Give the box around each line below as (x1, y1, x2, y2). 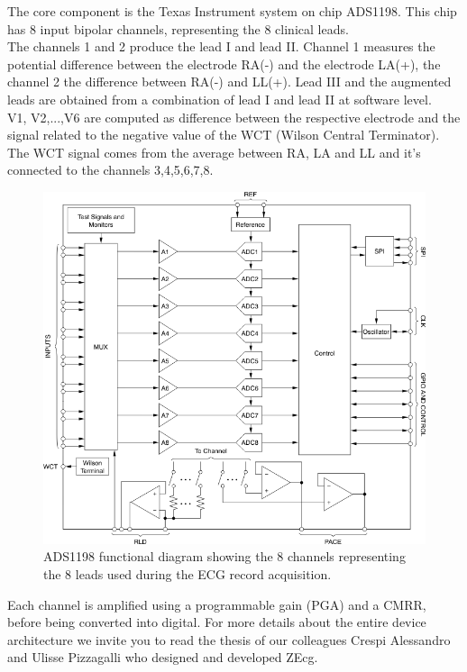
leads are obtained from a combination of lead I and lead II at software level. (7, 89, 432, 108)
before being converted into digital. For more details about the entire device (7, 613, 426, 631)
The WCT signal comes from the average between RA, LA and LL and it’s (7, 142, 421, 161)
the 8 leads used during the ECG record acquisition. (43, 565, 332, 584)
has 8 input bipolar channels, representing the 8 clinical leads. (7, 19, 349, 38)
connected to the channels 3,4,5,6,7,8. (7, 160, 214, 179)
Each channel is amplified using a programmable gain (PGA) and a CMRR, (7, 595, 426, 613)
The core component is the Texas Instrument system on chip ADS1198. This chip (7, 2, 457, 20)
